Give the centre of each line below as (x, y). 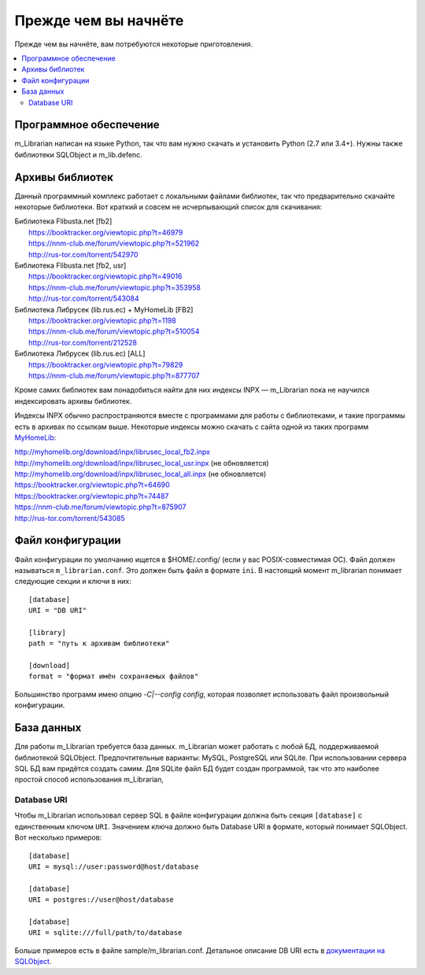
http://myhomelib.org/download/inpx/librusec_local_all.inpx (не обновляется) (140, 474)
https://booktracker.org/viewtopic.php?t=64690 (92, 485)
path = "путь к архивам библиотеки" (99, 644)
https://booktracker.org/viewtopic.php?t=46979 (106, 232)
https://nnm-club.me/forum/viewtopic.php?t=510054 (114, 331)
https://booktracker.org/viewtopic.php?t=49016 (105, 276)
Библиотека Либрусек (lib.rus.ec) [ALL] (80, 353)
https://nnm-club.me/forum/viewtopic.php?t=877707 (114, 375)
